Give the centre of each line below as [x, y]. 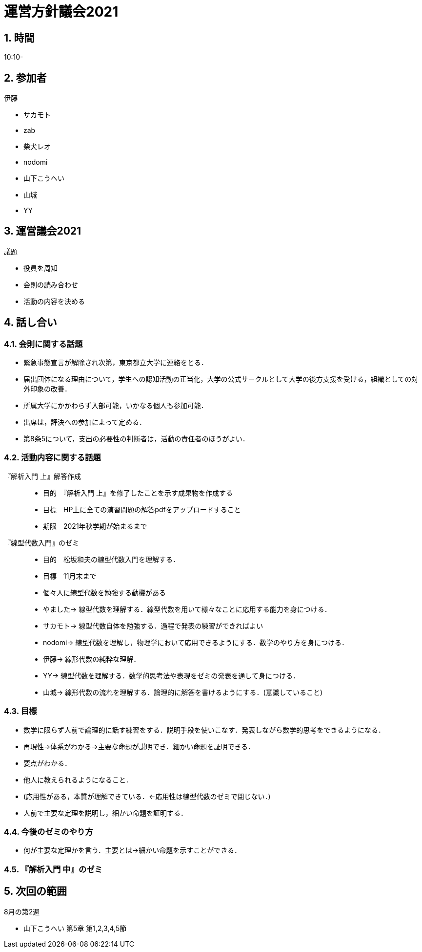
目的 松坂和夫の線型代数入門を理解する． [111, 559]
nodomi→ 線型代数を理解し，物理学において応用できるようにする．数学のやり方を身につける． [196, 642]
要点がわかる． [47, 763]
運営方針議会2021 [61, 12]
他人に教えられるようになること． [78, 779]
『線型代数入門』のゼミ [41, 542]
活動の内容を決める [54, 301]
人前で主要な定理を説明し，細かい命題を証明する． [105, 813]
